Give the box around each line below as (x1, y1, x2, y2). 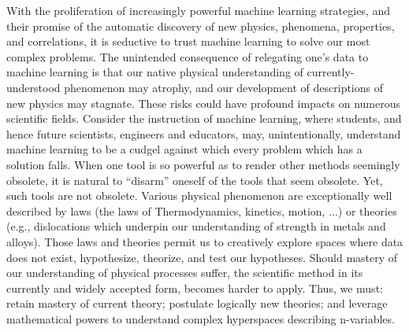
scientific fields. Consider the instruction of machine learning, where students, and (6, 110, 402, 127)
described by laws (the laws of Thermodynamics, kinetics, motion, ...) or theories (6, 202, 397, 219)
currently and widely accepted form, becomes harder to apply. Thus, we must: (6, 279, 383, 296)
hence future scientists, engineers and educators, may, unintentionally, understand (6, 125, 401, 142)
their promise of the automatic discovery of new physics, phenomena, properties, (6, 17, 395, 34)
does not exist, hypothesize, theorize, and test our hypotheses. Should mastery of (6, 249, 398, 265)
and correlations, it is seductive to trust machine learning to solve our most (6, 33, 370, 50)
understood (6, 79, 61, 95)
